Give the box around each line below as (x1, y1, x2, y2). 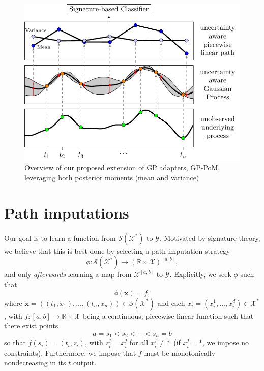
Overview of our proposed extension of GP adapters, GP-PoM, (24, 162, 220, 173)
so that (4, 337, 26, 348)
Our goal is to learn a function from (4, 232, 116, 243)
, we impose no (202, 337, 249, 348)
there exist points (4, 320, 58, 331)
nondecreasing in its (4, 357, 66, 368)
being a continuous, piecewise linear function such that (82, 310, 254, 321)
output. (73, 357, 97, 368)
